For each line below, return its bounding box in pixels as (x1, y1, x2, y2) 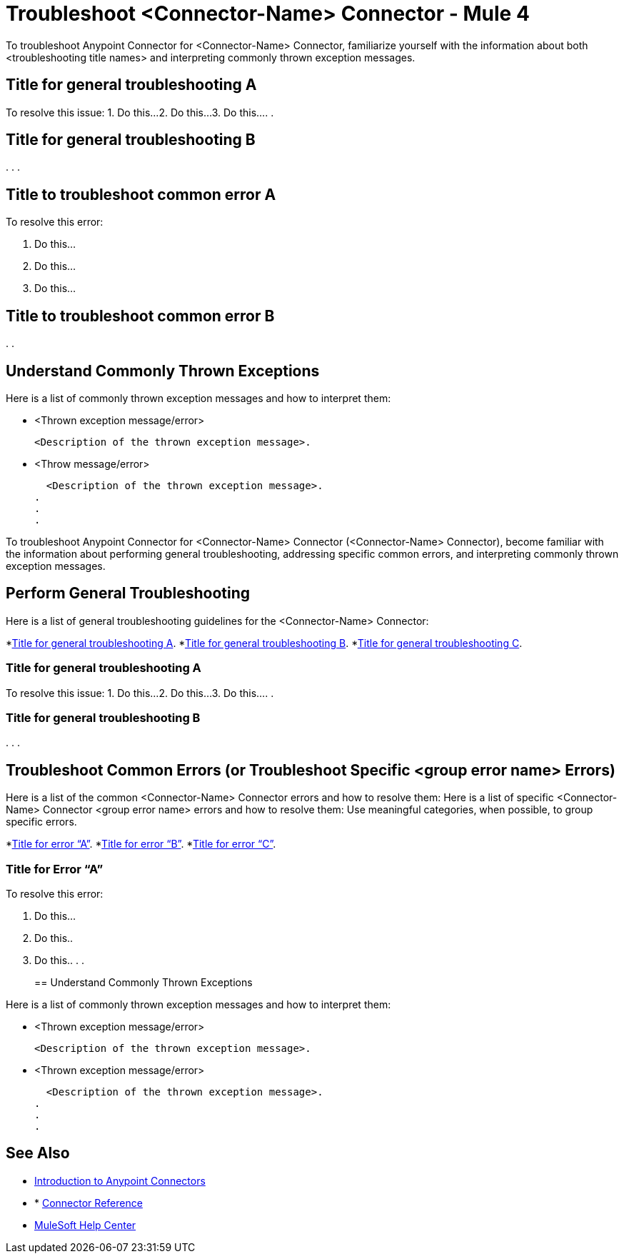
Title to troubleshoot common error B (6, 306, 275, 325)
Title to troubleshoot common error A (6, 185, 276, 204)
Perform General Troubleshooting (6, 584, 251, 603)
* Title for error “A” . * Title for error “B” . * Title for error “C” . (6, 838, 276, 851)
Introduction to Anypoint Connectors (34, 1174, 206, 1187)
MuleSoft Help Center (34, 1218, 136, 1231)
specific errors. (6, 816, 77, 828)
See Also (6, 1144, 70, 1163)
